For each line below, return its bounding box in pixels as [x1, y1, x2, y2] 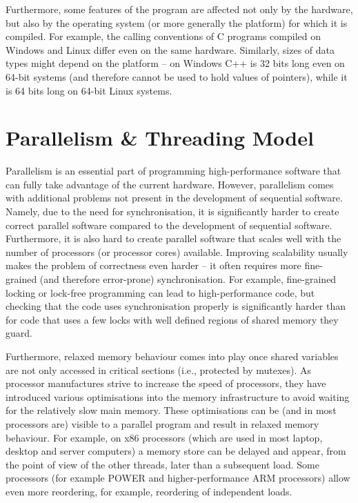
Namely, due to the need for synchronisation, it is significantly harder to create [6, 204, 339, 219]
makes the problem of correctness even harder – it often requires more [6, 258, 301, 273]
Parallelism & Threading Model [6, 124, 314, 152]
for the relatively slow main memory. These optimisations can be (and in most [6, 403, 337, 417]
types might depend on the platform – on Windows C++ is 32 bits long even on [6, 56, 345, 70]
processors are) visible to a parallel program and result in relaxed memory [6, 416, 319, 431]
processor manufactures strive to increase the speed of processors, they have [6, 376, 326, 391]
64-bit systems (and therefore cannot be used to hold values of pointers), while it [6, 69, 348, 83]
